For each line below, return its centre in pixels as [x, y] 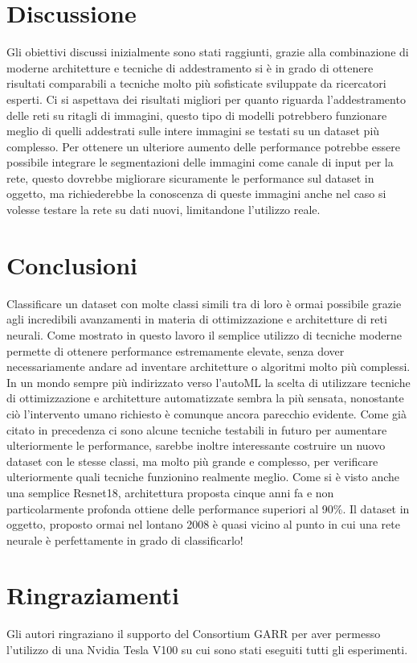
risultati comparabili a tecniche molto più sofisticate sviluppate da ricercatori [196, 83]
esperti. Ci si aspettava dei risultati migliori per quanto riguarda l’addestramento [206, 99]
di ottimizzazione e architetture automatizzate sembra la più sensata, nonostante [205, 398]
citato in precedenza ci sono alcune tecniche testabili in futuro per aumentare [197, 429]
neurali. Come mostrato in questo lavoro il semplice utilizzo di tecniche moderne [204, 334]
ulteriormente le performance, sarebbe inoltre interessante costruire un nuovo [196, 445]
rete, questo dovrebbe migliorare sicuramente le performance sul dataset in [190, 177]
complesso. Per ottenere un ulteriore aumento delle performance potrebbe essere [203, 146]
